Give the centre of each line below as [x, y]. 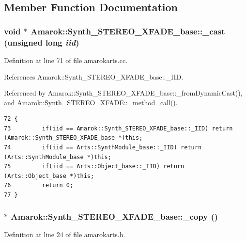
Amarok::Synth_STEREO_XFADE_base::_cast [128, 31]
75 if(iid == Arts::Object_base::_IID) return [94, 167]
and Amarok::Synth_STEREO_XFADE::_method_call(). [91, 102]
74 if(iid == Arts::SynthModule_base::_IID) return [103, 148]
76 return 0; [39, 185]
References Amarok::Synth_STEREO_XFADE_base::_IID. [94, 76]
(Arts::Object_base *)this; [49, 176]
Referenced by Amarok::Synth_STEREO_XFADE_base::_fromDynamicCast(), [123, 93]
